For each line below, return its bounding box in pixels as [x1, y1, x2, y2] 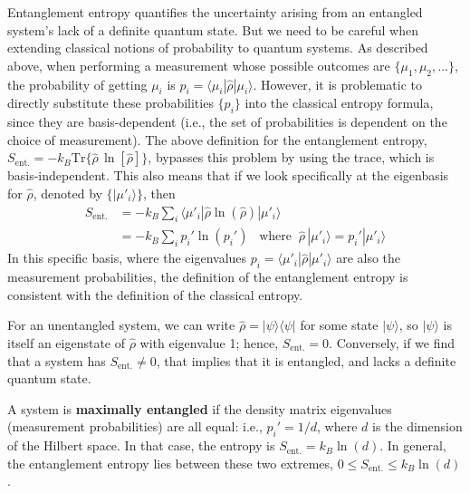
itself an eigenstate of [7, 333, 126, 352]
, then [142, 183, 176, 202]
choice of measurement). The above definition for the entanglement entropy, [7, 130, 427, 149]
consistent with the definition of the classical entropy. [7, 285, 303, 304]
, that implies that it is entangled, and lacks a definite [156, 351, 456, 370]
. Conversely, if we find [329, 333, 456, 352]
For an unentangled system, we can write [7, 315, 235, 334]
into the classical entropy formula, [245, 93, 434, 112]
